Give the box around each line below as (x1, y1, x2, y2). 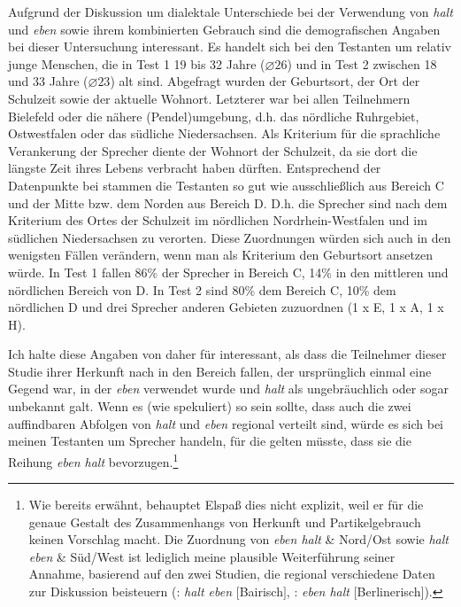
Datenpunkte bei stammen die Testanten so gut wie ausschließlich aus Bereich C (8, 175, 444, 194)
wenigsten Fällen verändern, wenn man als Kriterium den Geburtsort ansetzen (8, 245, 434, 264)
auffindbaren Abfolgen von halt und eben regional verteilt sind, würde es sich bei (8, 414, 444, 432)
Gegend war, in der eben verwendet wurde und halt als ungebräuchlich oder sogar (8, 379, 449, 398)
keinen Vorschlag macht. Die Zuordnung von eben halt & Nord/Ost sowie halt (28, 530, 449, 549)
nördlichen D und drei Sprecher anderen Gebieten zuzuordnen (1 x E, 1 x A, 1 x (8, 298, 444, 316)
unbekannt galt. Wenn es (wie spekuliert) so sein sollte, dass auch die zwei (8, 397, 411, 416)
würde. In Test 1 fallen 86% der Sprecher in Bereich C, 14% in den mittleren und (8, 262, 449, 281)
